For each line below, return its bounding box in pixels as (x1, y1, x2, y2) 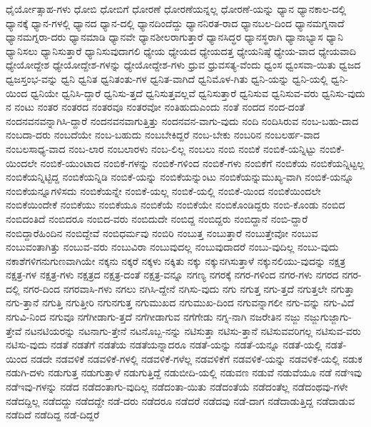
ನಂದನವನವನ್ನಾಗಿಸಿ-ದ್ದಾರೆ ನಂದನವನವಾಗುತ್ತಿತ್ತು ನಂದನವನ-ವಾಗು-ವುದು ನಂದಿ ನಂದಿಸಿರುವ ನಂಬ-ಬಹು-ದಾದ (6, 113, 359, 128)
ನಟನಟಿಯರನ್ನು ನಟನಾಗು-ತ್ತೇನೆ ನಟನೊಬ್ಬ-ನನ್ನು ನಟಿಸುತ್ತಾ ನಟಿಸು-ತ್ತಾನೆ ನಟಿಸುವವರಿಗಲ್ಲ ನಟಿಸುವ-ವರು (24, 323, 361, 338)
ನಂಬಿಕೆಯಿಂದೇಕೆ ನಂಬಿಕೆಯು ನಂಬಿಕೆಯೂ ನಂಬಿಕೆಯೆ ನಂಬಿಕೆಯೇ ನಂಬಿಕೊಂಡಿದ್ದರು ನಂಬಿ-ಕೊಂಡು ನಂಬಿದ (6, 197, 345, 212)
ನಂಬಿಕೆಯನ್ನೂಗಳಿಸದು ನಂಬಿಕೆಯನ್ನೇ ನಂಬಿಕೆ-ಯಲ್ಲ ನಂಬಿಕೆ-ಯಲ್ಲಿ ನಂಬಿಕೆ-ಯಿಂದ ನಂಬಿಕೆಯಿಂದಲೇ (6, 183, 321, 198)
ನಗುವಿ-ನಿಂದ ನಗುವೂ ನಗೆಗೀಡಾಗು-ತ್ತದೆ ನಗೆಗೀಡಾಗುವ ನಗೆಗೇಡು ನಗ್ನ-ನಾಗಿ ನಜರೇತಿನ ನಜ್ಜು (6, 309, 301, 324)
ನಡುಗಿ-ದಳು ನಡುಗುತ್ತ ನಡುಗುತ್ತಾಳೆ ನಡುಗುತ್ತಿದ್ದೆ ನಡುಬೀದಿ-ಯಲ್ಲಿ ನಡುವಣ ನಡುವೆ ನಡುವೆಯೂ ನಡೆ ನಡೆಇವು (6, 365, 362, 380)
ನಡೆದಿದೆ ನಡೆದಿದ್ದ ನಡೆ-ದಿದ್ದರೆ (6, 407, 100, 422)
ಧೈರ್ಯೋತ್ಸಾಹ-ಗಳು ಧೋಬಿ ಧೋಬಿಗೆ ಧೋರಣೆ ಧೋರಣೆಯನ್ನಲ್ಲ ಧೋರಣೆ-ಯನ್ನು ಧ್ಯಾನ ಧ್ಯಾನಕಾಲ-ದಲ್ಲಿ (6, 1, 347, 16)
